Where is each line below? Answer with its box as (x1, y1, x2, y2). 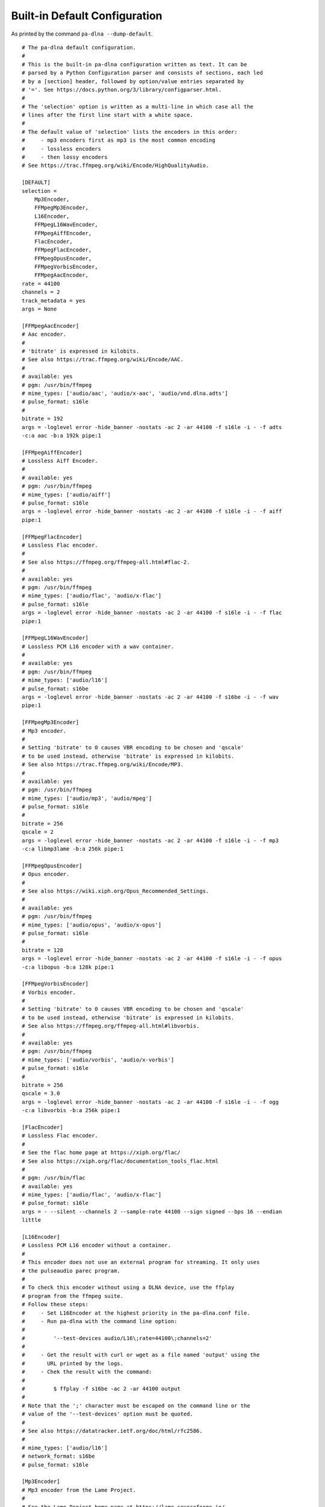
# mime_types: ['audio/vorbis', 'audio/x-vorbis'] (22, 1056, 175, 1063)
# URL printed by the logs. (22, 1360, 123, 1367)
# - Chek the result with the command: (22, 1368, 152, 1376)
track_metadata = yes (22, 297, 85, 304)
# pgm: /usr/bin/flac (22, 1174, 85, 1181)
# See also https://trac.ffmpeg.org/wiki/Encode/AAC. (22, 356, 184, 363)
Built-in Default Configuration (11, 9, 162, 22)
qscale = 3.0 (22, 1090, 60, 1097)
